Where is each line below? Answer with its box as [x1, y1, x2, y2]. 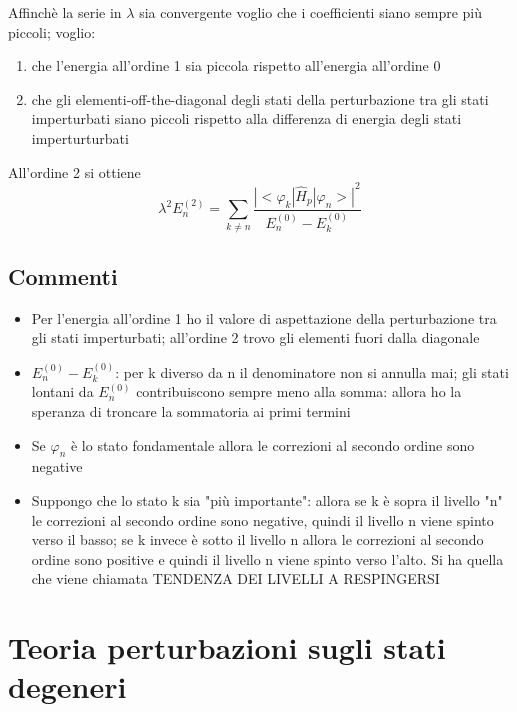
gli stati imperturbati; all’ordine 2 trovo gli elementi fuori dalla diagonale [31, 327, 480, 348]
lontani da [31, 381, 94, 402]
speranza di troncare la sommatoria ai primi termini [31, 401, 351, 422]
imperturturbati [31, 127, 129, 148]
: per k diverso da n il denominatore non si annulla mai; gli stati [115, 361, 509, 382]
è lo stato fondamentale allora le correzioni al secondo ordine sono [70, 434, 475, 455]
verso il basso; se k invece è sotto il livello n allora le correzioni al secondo [31, 529, 484, 550]
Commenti [8, 261, 118, 292]
